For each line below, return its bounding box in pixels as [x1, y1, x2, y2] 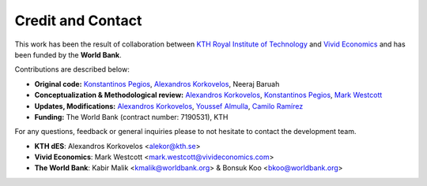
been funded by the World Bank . [14, 50, 122, 59]
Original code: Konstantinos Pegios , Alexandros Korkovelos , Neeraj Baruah [34, 79, 280, 88]
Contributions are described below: [14, 65, 130, 74]
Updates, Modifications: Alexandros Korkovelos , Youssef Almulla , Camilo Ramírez [34, 101, 304, 110]
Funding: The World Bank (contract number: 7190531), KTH [34, 112, 229, 121]
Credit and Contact [14, 12, 142, 29]
